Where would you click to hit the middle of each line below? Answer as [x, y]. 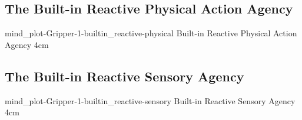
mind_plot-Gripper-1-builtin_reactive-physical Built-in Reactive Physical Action [151, 33]
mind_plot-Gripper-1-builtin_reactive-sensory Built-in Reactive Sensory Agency [150, 100]
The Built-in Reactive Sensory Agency [125, 76]
